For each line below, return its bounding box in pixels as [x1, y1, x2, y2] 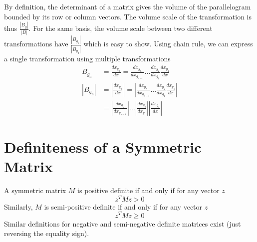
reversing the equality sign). [4, 228, 89, 239]
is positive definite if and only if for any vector [77, 185, 220, 196]
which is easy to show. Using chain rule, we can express [83, 38, 253, 49]
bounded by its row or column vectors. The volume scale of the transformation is [4, 11, 252, 21]
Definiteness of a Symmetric [4, 137, 202, 157]
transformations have [4, 38, 68, 49]
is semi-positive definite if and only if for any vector [44, 201, 203, 212]
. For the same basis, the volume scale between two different [28, 23, 213, 33]
